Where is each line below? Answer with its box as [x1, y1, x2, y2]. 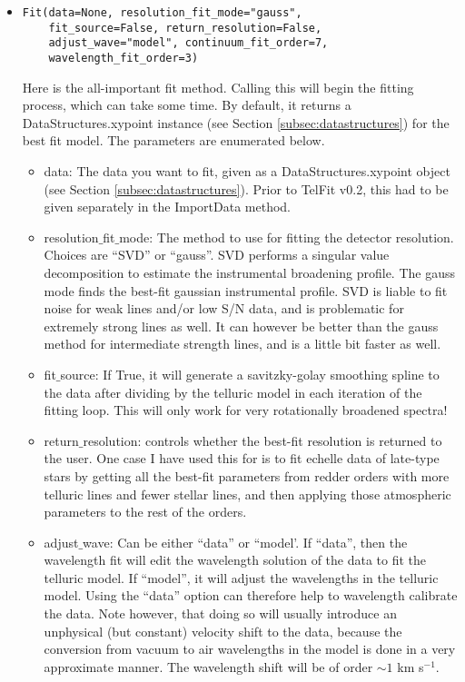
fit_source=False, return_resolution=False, [48, 21, 322, 35]
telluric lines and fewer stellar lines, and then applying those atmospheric [44, 484, 451, 503]
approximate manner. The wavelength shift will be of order [44, 657, 373, 676]
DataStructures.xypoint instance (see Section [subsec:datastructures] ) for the [22, 113, 450, 132]
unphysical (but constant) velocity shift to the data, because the [44, 621, 402, 640]
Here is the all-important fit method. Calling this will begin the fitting [22, 77, 414, 96]
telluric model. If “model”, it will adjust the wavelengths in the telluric [44, 568, 439, 587]
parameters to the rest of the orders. [44, 502, 247, 521]
